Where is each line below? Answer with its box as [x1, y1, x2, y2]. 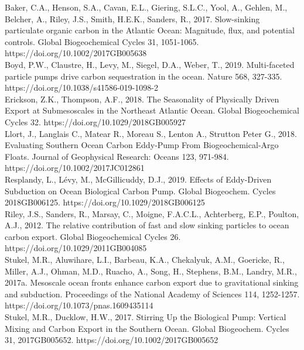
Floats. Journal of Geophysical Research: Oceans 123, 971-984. [5, 150, 229, 162]
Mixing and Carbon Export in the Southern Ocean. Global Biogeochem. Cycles [5, 322, 289, 334]
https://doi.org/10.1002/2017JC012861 [5, 162, 145, 174]
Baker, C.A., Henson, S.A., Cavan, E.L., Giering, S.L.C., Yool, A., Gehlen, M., [5, 1, 288, 13]
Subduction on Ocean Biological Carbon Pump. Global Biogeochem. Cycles [5, 184, 276, 197]
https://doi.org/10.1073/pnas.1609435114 [5, 299, 153, 311]
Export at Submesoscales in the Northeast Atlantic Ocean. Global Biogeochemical [5, 104, 299, 116]
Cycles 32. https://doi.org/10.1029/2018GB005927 [5, 115, 186, 128]
